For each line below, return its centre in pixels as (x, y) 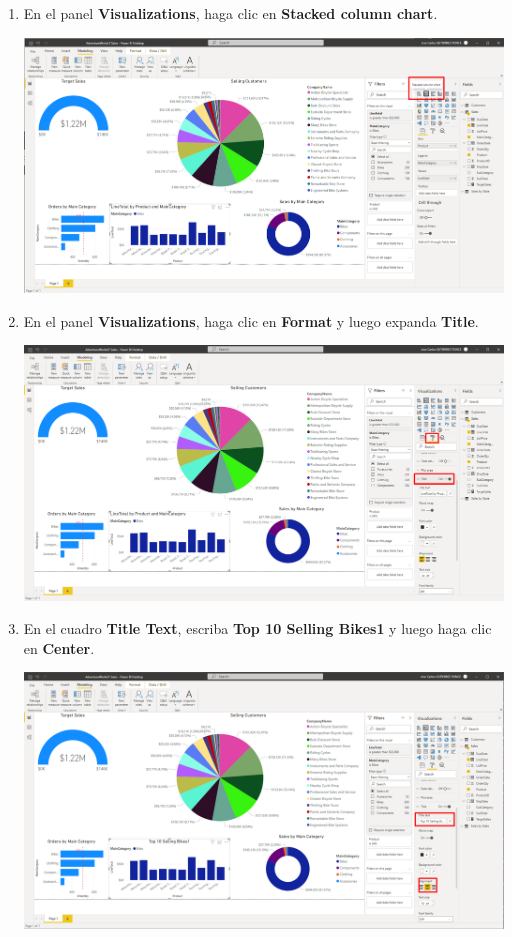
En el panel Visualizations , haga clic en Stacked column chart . (230, 13)
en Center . (59, 647)
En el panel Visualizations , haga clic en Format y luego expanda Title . (251, 320)
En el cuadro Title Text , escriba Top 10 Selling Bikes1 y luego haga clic (257, 628)
